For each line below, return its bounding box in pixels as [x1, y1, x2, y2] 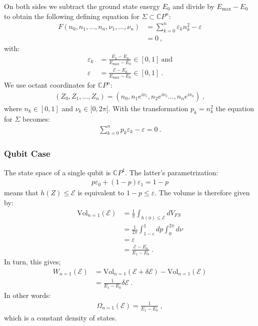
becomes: [22, 113, 50, 124]
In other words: [4, 289, 51, 300]
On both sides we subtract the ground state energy [4, 1, 160, 11]
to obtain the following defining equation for [4, 11, 139, 21]
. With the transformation [108, 103, 188, 113]
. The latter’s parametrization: [125, 167, 218, 177]
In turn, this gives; [4, 256, 61, 267]
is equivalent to [77, 187, 124, 198]
